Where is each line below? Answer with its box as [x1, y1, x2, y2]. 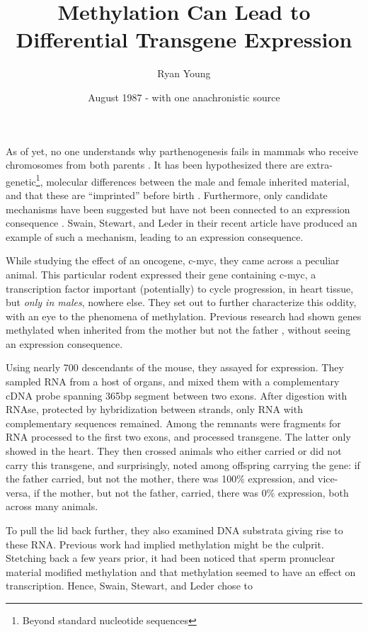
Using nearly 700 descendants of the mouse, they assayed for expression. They [6, 360, 344, 375]
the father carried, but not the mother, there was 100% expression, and [6, 471, 315, 486]
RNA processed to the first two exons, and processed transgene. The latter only [6, 429, 351, 444]
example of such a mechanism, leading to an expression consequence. [6, 229, 304, 244]
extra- [306, 157, 333, 172]
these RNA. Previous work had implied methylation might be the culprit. [6, 536, 324, 551]
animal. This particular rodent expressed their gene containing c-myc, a [6, 266, 316, 281]
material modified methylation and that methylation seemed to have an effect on [6, 564, 356, 579]
